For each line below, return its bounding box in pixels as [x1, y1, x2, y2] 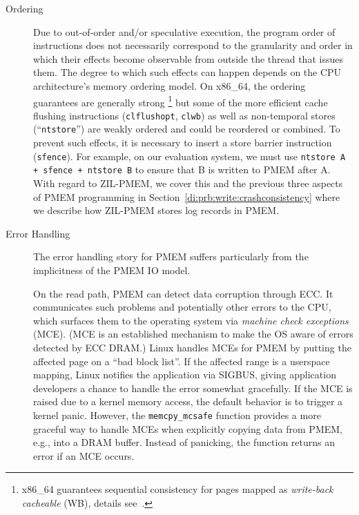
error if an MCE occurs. [33, 448, 135, 463]
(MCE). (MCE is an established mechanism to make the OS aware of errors [33, 327, 353, 341]
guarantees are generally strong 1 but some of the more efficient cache [33, 93, 328, 109]
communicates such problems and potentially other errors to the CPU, [33, 300, 331, 314]
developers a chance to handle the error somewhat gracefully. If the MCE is [33, 380, 353, 395]
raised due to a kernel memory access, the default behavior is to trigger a [33, 394, 343, 409]
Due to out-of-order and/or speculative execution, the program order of [33, 24, 336, 39]
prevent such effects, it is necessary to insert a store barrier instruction [33, 135, 332, 150]
